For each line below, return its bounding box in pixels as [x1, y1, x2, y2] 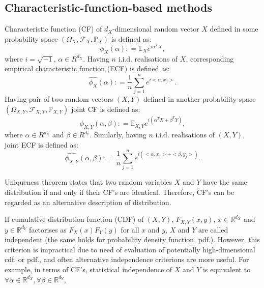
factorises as [29, 224, 67, 235]
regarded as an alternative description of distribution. [5, 196, 171, 207]
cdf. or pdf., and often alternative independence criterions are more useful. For [5, 254, 249, 265]
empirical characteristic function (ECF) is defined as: [5, 63, 170, 74]
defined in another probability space [143, 94, 256, 104]
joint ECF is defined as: [5, 139, 78, 150]
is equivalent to [203, 264, 251, 274]
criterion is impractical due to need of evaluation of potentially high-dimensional [5, 244, 255, 254]
